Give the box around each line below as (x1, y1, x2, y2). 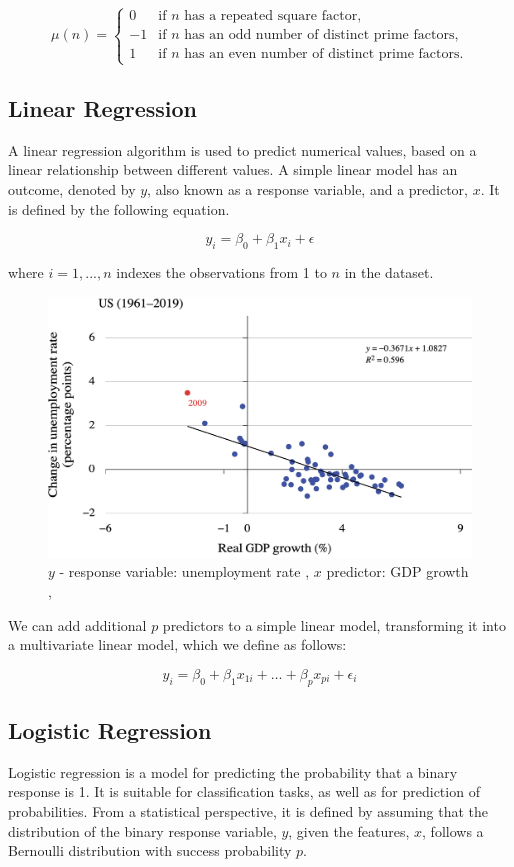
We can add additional (8, 614, 147, 635)
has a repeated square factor (184, 9, 358, 24)
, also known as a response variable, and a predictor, (147, 178, 469, 199)
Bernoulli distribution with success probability (8, 840, 292, 861)
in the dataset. (344, 261, 434, 282)
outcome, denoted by (8, 178, 136, 199)
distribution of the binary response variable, (8, 820, 277, 841)
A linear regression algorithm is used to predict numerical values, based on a (8, 139, 477, 160)
